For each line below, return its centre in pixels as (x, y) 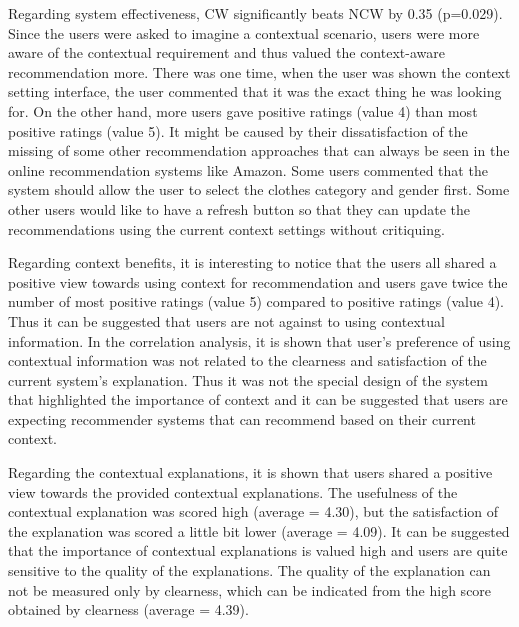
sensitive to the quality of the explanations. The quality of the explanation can (249, 570)
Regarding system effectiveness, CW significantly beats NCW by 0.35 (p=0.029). (255, 13)
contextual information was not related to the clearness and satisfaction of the (247, 360)
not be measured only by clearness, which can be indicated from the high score (250, 589)
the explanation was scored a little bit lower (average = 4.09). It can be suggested (259, 530)
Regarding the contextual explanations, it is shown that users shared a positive (250, 472)
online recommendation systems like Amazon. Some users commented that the (248, 169)
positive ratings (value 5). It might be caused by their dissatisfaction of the (238, 130)
